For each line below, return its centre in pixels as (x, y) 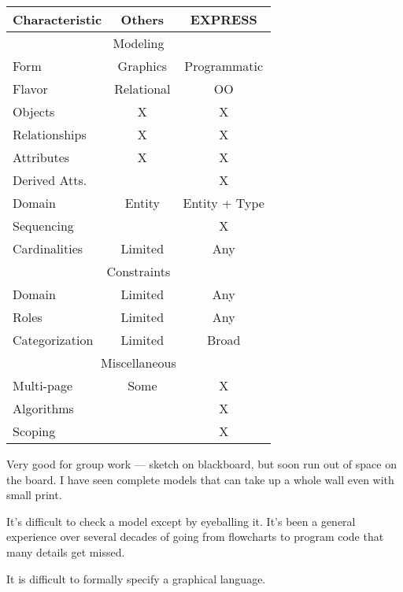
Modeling (139, 43)
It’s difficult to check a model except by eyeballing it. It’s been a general (181, 521)
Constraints (139, 271)
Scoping (34, 431)
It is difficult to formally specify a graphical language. (136, 578)
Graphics (142, 66)
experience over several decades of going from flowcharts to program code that (195, 536)
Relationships (50, 134)
